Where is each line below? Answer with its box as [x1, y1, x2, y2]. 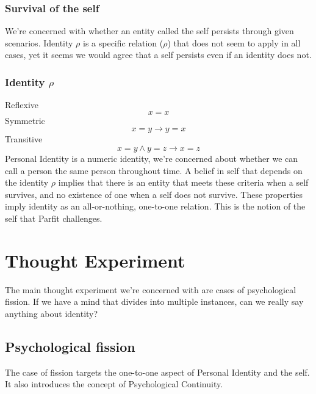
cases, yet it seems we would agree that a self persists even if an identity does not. [5, 48, 312, 61]
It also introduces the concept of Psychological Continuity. [5, 378, 223, 390]
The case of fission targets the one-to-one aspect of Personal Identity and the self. [5, 365, 310, 378]
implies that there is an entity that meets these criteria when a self [58, 176, 309, 189]
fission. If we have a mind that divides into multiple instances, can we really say [5, 295, 304, 308]
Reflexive [5, 98, 39, 111]
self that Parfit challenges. [5, 211, 102, 224]
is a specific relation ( [82, 36, 163, 49]
